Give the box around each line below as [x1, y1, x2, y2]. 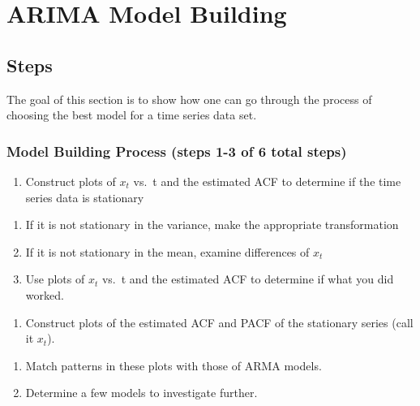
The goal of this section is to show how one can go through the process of [6, 90, 372, 107]
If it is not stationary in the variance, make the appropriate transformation [25, 216, 399, 233]
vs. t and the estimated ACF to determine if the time [133, 172, 401, 189]
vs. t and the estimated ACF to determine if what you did [101, 270, 394, 287]
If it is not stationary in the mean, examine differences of [25, 243, 310, 260]
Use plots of [25, 270, 85, 287]
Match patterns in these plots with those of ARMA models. [25, 356, 322, 374]
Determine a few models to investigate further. [25, 384, 258, 401]
